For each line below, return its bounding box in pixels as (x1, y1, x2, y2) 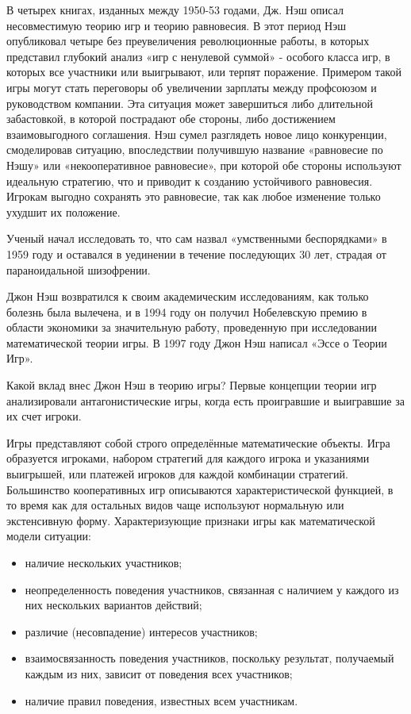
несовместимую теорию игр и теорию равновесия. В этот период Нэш (6, 17, 346, 33)
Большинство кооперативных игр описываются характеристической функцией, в (6, 481, 394, 497)
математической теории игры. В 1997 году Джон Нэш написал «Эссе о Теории (6, 334, 387, 351)
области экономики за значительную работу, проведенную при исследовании (6, 319, 377, 336)
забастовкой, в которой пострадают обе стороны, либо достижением (6, 110, 336, 127)
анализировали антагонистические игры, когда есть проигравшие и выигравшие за (6, 392, 405, 409)
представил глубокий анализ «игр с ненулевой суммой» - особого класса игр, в (6, 48, 390, 64)
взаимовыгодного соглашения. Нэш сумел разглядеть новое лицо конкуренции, (6, 125, 387, 142)
